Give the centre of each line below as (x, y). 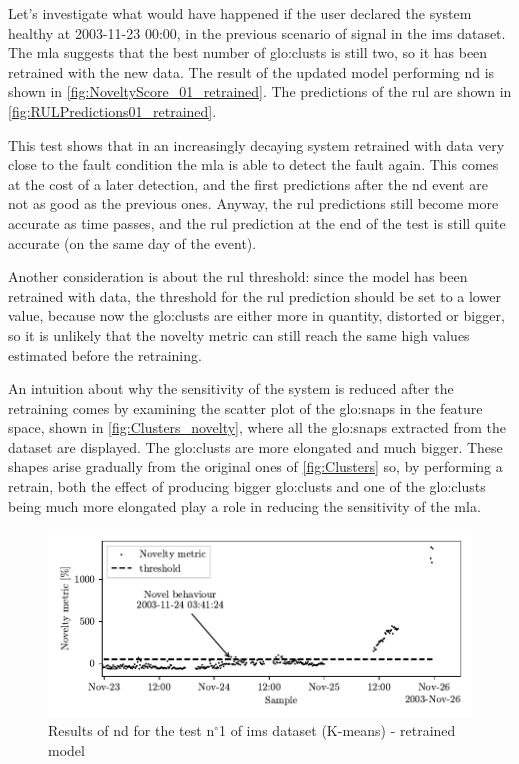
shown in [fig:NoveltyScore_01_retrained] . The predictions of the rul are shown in (260, 91)
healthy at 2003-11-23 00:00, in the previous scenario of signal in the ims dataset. (257, 32)
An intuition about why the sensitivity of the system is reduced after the (231, 388)
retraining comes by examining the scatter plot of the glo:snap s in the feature (245, 407)
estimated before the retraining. (105, 354)
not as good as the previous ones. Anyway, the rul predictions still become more (253, 203)
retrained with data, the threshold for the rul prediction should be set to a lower (254, 295)
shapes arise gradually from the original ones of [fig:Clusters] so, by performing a (255, 466)
